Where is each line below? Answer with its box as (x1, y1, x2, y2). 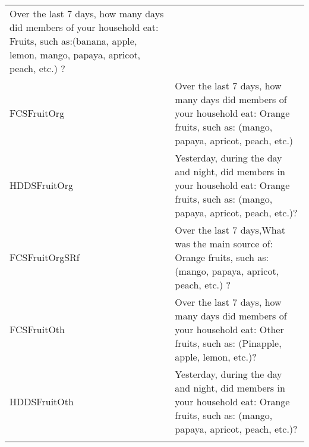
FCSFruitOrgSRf (10, 250, 80, 264)
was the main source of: (175, 237, 273, 250)
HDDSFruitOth (10, 395, 74, 408)
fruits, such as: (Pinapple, (175, 336, 282, 350)
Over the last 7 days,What (175, 223, 285, 237)
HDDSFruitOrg (10, 178, 74, 192)
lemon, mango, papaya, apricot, (10, 48, 141, 61)
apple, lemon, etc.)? (175, 350, 257, 364)
